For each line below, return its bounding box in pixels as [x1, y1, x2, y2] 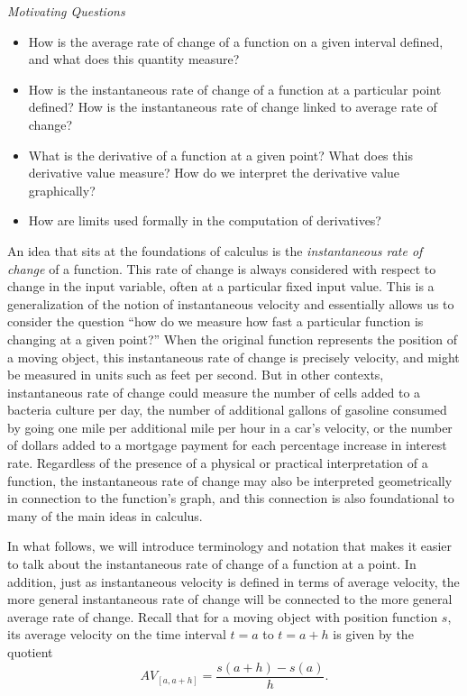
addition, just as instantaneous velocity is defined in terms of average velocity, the [7, 572, 460, 591]
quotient [7, 643, 53, 661]
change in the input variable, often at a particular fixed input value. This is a [7, 277, 435, 296]
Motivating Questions [7, 2, 125, 20]
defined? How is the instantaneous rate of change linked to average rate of [28, 97, 437, 116]
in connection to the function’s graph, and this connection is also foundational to [7, 489, 454, 508]
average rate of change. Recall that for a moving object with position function [7, 607, 438, 626]
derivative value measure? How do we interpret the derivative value [28, 163, 400, 182]
